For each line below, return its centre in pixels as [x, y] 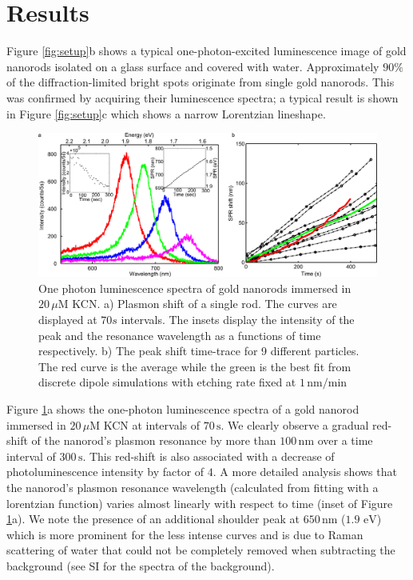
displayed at [68, 319]
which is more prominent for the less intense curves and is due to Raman [185, 534]
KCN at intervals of [151, 424]
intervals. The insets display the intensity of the [238, 319]
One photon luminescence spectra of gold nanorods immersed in [195, 288]
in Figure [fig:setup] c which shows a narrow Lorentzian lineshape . [166, 113]
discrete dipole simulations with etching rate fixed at [167, 382]
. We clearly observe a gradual [295, 424]
